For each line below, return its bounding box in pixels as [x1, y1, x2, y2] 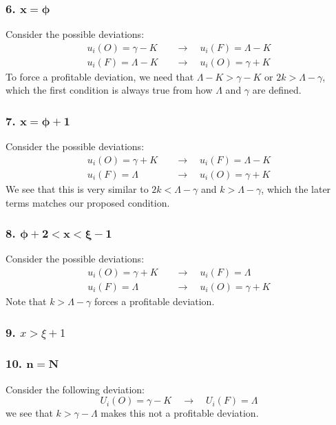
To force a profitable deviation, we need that [6, 69, 194, 83]
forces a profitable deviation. [94, 294, 215, 308]
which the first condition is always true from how [6, 83, 213, 97]
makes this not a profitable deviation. [101, 406, 259, 420]
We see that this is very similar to [6, 181, 149, 196]
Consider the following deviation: [6, 382, 145, 396]
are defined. [252, 83, 302, 97]
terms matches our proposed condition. [6, 195, 170, 209]
